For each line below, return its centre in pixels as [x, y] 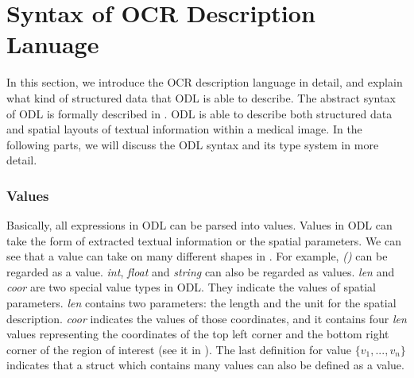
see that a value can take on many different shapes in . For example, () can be [197, 256]
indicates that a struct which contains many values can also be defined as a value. [205, 365]
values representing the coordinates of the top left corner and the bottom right [198, 334]
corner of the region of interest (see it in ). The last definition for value [179, 349]
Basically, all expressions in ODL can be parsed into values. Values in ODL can [199, 225]
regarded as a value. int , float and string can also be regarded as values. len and [201, 271]
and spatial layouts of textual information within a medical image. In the [184, 129]
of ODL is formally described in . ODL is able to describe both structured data [199, 113]
